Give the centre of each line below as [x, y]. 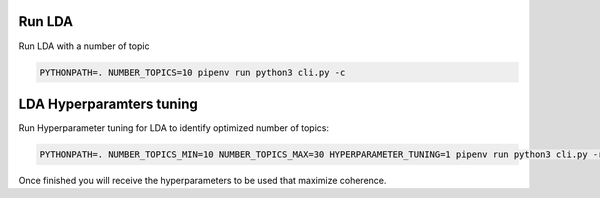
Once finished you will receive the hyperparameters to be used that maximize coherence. [202, 180]
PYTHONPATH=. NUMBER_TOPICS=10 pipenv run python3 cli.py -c [192, 72]
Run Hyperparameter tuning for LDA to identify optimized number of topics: [174, 128]
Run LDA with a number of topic [84, 46]
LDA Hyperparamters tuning [108, 103]
